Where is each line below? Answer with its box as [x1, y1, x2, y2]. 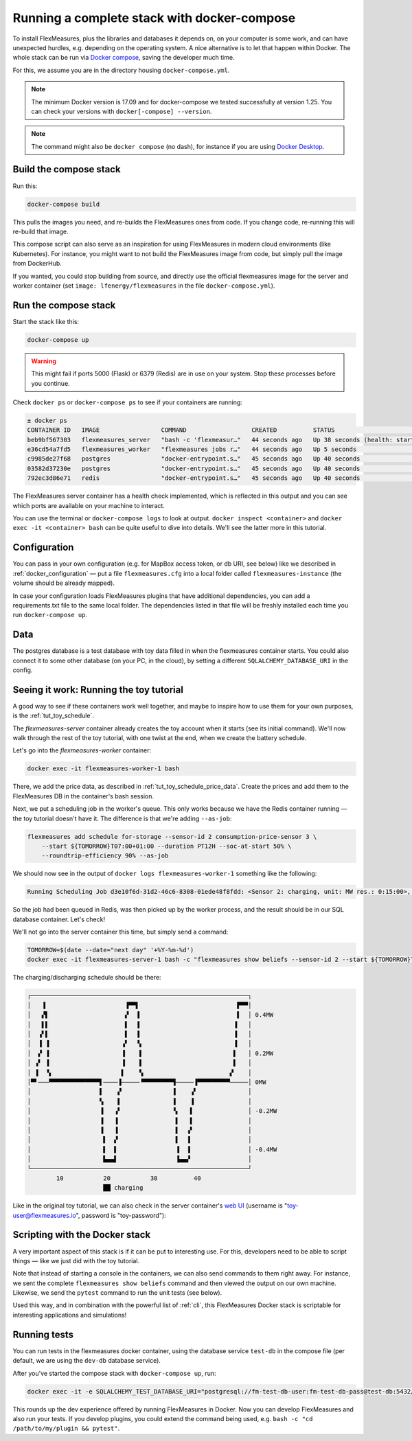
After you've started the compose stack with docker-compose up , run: [12, 1369, 216, 1377]
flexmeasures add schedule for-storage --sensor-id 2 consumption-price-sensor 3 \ [27, 833, 317, 840]
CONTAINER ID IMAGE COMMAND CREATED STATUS [27, 426, 336, 434]
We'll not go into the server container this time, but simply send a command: [12, 927, 229, 936]
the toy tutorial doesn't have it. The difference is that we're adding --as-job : [12, 814, 232, 822]
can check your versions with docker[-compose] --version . [31, 107, 212, 115]
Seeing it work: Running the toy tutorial [12, 684, 183, 695]
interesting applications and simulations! [12, 1311, 127, 1319]
